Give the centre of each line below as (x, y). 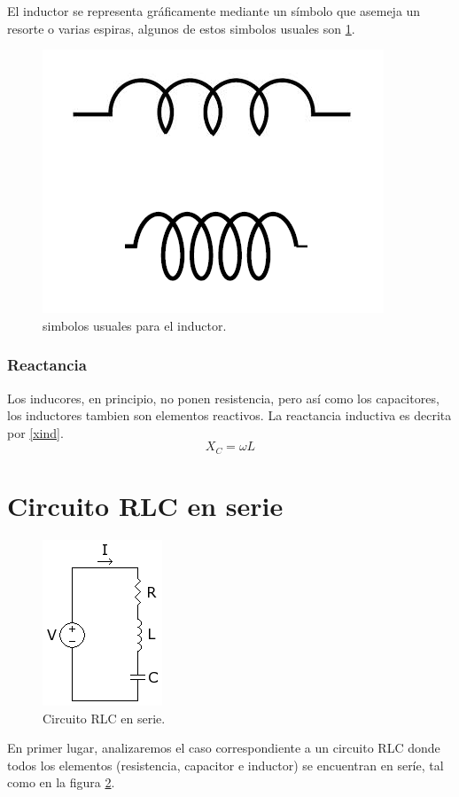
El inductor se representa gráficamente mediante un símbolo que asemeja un (214, 11)
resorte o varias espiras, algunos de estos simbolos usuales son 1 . (181, 28)
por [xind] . (35, 432)
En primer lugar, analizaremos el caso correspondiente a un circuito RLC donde (224, 748)
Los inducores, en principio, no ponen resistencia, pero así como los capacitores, (223, 398)
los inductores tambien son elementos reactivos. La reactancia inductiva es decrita (229, 415)
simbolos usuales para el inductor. (135, 325)
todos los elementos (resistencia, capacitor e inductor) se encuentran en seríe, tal (226, 765)
